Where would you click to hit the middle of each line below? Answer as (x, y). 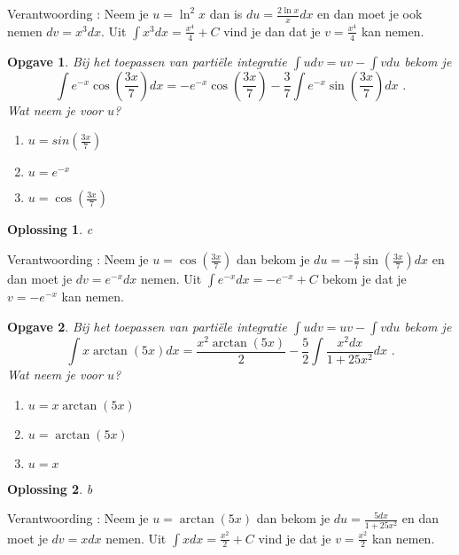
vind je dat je (295, 538)
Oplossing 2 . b (50, 488)
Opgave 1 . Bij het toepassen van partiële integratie (147, 61)
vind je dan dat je (272, 31)
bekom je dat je (364, 279)
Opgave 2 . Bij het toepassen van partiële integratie (147, 326)
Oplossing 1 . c (50, 229)
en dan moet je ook (370, 13)
